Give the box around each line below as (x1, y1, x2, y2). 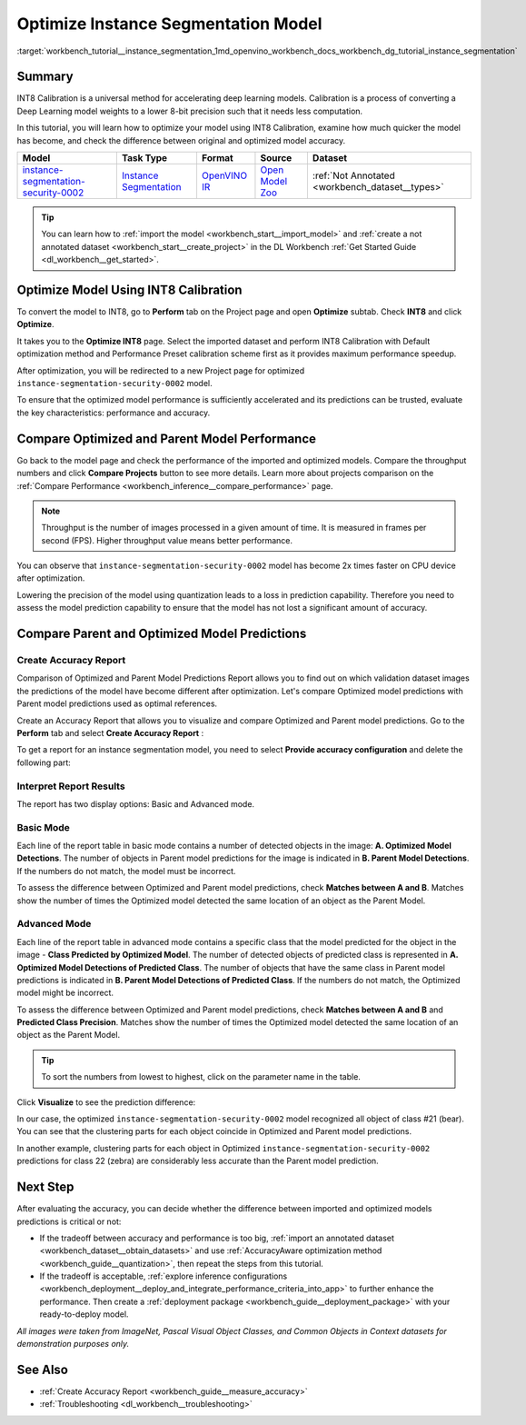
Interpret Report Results (16, 780, 126, 792)
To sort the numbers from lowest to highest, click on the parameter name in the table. (41, 1071, 361, 1082)
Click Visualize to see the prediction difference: (16, 1096, 196, 1108)
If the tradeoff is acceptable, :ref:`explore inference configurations (39, 1271, 288, 1281)
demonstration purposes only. (16, 1339, 130, 1350)
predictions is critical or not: (16, 1216, 122, 1227)
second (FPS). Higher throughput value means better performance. (41, 534, 293, 545)
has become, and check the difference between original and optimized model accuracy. (16, 135, 346, 145)
